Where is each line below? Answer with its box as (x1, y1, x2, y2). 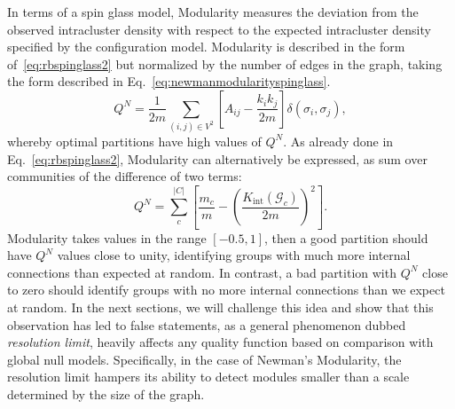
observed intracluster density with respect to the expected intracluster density (7, 20, 431, 38)
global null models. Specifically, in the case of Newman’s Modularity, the (7, 350, 402, 368)
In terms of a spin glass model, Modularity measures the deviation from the (7, 3, 419, 20)
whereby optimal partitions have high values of (7, 131, 262, 150)
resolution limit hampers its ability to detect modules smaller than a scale (7, 367, 410, 386)
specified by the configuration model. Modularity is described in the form (7, 37, 405, 56)
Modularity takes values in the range (7, 228, 207, 247)
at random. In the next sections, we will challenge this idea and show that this (7, 298, 434, 317)
